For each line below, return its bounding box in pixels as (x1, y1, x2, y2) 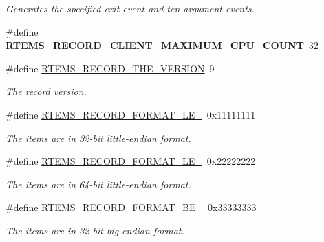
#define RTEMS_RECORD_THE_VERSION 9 (6, 61, 215, 75)
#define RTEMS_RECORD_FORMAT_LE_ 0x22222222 (6, 154, 256, 168)
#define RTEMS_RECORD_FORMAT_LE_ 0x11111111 (6, 107, 256, 121)
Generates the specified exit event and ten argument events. (6, 1, 255, 15)
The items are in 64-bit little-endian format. (6, 177, 191, 191)
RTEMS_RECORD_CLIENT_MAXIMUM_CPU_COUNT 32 (6, 38, 318, 52)
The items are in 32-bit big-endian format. (6, 223, 184, 237)
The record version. (6, 84, 87, 99)
